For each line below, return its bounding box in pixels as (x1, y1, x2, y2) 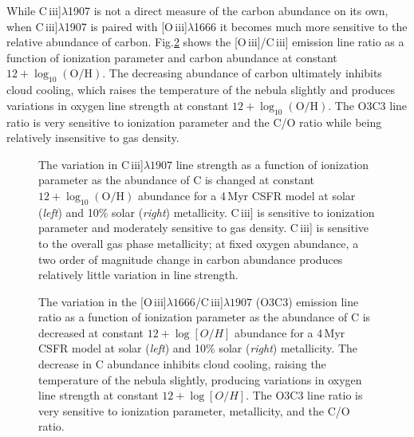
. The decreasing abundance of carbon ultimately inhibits (102, 65, 382, 81)
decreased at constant (38, 324, 144, 341)
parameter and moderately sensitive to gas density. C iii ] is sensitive (38, 219, 369, 236)
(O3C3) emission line (255, 293, 359, 309)
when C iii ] (6, 18, 58, 34)
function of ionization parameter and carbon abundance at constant (6, 49, 337, 65)
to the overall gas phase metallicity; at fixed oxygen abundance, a (38, 234, 359, 251)
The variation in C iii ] (38, 156, 144, 172)
